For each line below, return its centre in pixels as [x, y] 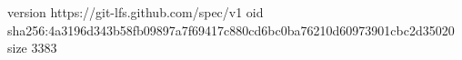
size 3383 [32, 48]
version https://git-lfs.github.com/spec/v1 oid [136, 12]
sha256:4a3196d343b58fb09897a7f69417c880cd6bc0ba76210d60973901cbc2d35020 [231, 30]
